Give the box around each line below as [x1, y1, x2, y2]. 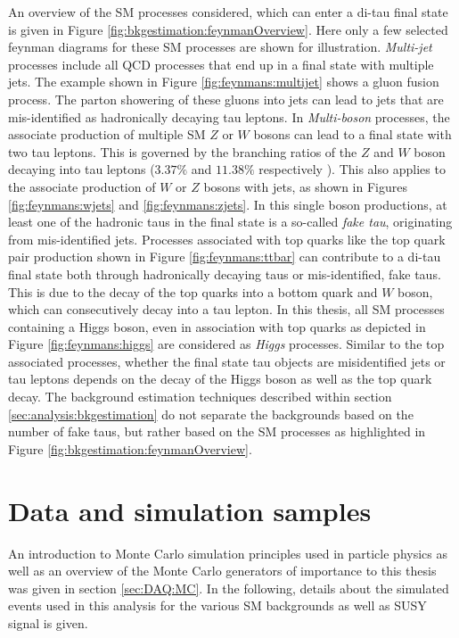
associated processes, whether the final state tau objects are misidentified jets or [8, 352, 446, 370]
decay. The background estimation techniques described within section [8, 387, 392, 406]
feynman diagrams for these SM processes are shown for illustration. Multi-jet [8, 37, 432, 56]
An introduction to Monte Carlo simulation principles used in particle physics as [8, 543, 447, 562]
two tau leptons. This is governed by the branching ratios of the [8, 142, 357, 161]
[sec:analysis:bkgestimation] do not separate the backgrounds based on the [8, 404, 414, 423]
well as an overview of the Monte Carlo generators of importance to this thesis [8, 561, 437, 580]
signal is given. [8, 613, 88, 632]
